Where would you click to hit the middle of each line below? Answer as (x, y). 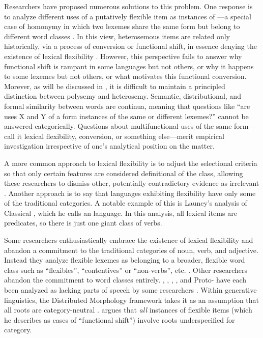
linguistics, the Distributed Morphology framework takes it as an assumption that (132, 300)
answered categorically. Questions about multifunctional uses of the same (118, 126)
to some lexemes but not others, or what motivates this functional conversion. (125, 76)
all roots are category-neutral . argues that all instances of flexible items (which (128, 310)
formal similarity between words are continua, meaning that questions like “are (127, 106)
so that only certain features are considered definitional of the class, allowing (124, 173)
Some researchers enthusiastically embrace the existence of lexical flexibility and (129, 240)
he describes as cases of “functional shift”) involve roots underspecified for (120, 319)
